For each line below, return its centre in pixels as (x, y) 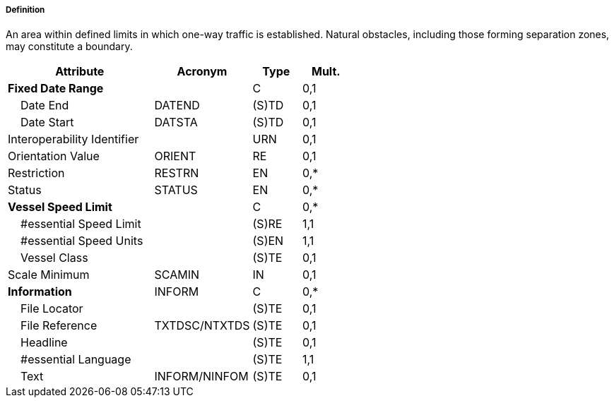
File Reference (59, 326)
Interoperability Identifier (73, 139)
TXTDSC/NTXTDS (202, 326)
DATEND (177, 106)
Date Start (47, 122)
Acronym (202, 72)
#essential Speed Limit (81, 224)
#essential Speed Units (82, 241)
